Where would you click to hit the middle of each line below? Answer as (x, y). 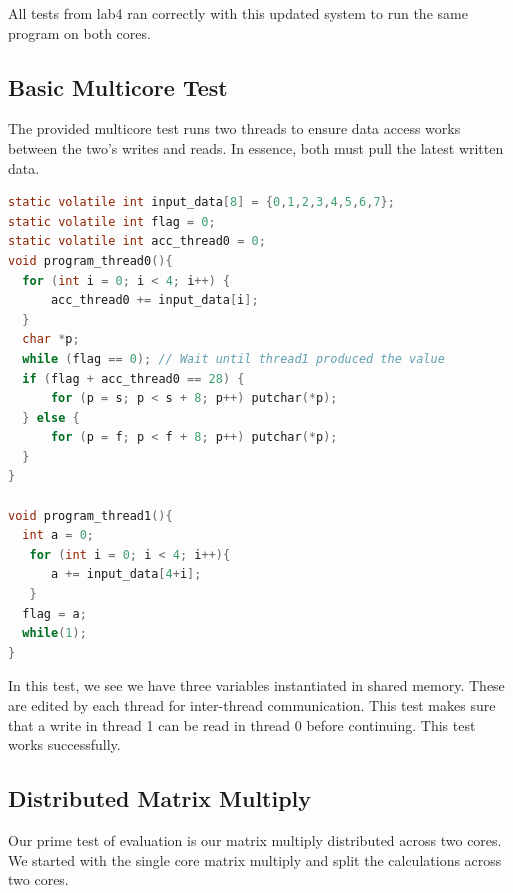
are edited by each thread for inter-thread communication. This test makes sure (252, 705)
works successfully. (64, 744)
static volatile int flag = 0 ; (112, 221)
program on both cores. (79, 32)
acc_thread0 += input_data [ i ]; (154, 300)
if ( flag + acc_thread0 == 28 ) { (133, 378)
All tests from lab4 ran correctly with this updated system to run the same (238, 13)
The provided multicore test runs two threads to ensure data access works (234, 128)
